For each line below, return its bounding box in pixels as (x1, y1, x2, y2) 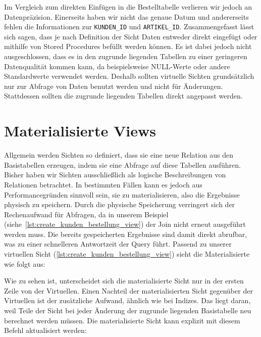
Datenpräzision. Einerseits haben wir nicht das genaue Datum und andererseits (4, 11, 249, 22)
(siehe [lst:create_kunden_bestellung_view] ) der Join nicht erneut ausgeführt (4, 219, 246, 229)
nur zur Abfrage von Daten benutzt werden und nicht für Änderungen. (4, 80, 223, 91)
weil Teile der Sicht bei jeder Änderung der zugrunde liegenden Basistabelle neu (4, 305, 251, 316)
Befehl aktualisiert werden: (4, 325, 87, 335)
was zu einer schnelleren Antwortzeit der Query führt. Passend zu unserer (4, 238, 232, 249)
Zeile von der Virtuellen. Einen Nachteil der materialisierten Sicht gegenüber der (4, 285, 253, 296)
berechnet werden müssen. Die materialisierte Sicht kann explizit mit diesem (4, 315, 240, 325)
